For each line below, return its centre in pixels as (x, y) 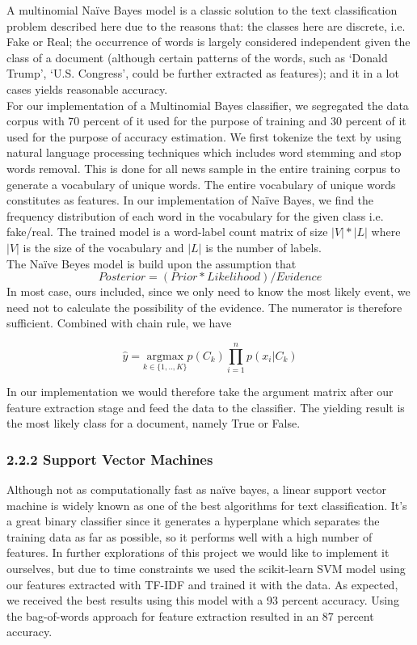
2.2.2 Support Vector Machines (110, 459)
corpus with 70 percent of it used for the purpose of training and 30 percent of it (206, 121)
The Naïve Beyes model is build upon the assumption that (152, 263)
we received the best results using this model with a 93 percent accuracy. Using (203, 600)
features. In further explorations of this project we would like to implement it (198, 552)
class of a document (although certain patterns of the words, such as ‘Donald (197, 57)
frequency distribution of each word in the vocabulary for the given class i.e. (195, 215)
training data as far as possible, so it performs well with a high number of (190, 536)
